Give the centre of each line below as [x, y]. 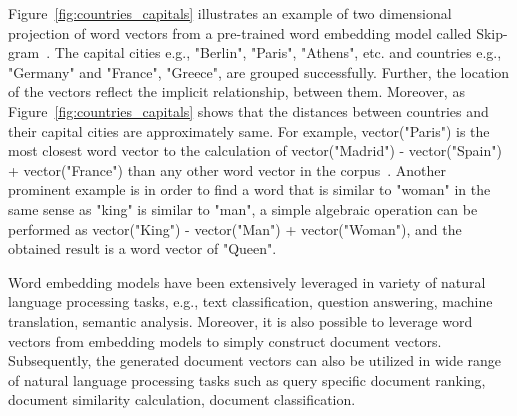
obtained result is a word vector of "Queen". [142, 248]
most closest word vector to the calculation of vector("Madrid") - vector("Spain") [255, 150]
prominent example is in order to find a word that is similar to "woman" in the [249, 189]
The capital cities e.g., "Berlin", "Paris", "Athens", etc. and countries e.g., [278, 52]
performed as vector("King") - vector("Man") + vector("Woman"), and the [235, 228]
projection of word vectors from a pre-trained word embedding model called [240, 32]
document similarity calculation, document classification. [182, 399]
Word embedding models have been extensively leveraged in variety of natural [247, 281]
